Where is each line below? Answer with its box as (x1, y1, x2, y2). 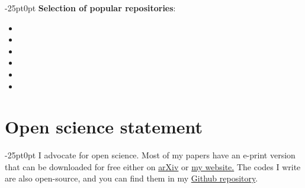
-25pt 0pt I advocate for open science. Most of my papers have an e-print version (5, 149, 296, 161)
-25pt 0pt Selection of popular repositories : (5, 2, 176, 14)
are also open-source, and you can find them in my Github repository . (5, 172, 258, 184)
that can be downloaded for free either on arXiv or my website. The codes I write (5, 160, 301, 173)
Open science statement (5, 114, 203, 139)
